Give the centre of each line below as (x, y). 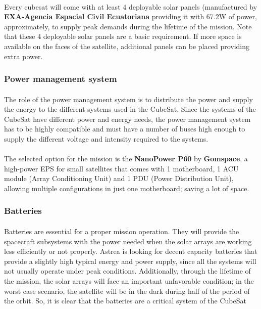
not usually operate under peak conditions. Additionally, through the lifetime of (127, 271)
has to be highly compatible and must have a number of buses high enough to (125, 129)
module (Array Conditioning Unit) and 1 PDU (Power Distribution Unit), (119, 178)
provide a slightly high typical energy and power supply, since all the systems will (130, 261)
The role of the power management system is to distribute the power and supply (128, 99)
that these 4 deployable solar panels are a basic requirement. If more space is (123, 36)
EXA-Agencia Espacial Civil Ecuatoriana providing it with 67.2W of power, (130, 16)
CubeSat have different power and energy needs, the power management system (127, 119)
